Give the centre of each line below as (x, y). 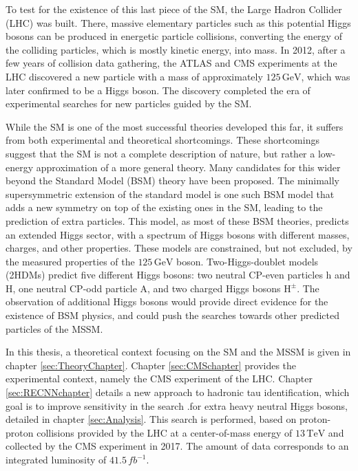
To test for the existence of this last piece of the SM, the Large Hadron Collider (174, 9)
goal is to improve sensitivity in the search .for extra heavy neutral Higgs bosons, (177, 405)
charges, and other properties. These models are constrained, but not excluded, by (179, 248)
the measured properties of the (70, 261)
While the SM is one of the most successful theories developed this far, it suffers (175, 126)
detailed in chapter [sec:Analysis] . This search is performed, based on (151, 419)
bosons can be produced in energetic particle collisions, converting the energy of (174, 36)
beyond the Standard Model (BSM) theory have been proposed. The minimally (173, 180)
